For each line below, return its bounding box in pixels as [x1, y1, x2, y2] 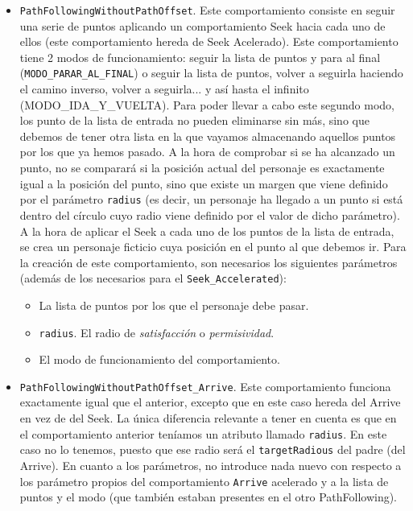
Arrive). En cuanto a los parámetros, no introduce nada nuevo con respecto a [19, 456, 402, 473]
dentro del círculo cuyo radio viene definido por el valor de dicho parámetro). [19, 206, 400, 223]
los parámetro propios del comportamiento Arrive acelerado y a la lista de [19, 472, 389, 489]
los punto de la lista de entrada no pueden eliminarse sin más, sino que [19, 112, 370, 129]
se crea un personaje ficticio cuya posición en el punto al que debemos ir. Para [19, 238, 407, 255]
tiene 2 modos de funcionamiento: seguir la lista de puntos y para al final [19, 48, 381, 65]
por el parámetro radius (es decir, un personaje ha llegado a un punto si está [19, 191, 403, 208]
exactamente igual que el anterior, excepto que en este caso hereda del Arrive [19, 394, 401, 410]
